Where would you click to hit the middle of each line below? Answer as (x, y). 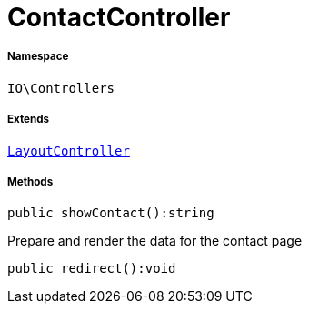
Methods (30, 181)
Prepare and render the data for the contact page (155, 241)
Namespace (38, 57)
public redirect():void (92, 269)
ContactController (119, 17)
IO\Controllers (61, 88)
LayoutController (69, 150)
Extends (29, 120)
